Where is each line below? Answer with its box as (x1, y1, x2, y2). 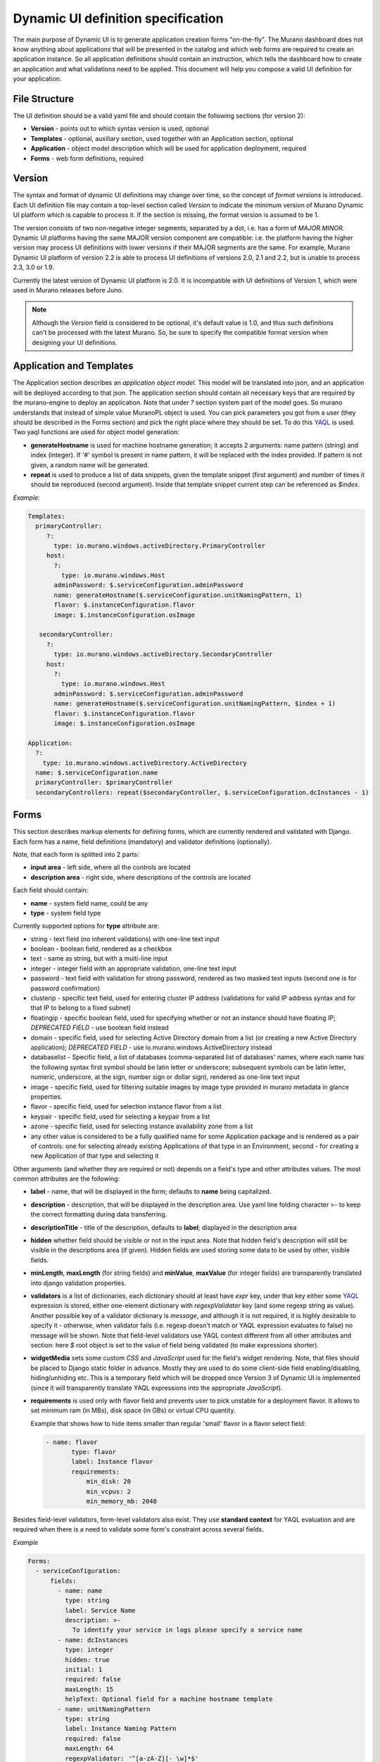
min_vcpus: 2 (86, 1487, 132, 1496)
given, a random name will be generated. (30, 460, 149, 469)
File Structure (13, 92, 74, 105)
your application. (13, 75, 62, 83)
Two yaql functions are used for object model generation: (13, 428, 179, 436)
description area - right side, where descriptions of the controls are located (30, 873, 251, 881)
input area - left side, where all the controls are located (30, 863, 191, 872)
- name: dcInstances (57, 1636, 129, 1644)
